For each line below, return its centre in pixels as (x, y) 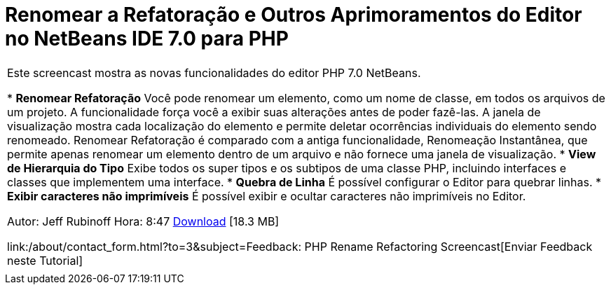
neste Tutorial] (45, 260)
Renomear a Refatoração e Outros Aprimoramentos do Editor (294, 15)
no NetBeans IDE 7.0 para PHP (147, 39)
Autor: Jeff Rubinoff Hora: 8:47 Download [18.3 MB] (143, 221)
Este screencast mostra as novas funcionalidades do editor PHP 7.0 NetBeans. (214, 72)
